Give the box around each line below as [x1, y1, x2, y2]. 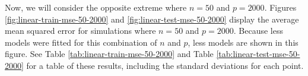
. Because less [233, 24, 283, 37]
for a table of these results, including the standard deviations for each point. [26, 59, 304, 71]
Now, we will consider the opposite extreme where [5, 1, 187, 13]
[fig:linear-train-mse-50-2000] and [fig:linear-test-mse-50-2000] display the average [5, 12, 299, 25]
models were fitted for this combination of [5, 36, 157, 48]
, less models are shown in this [188, 36, 299, 48]
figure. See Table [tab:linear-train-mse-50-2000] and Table [5, 47, 214, 60]
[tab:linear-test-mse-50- [216, 47, 300, 60]
